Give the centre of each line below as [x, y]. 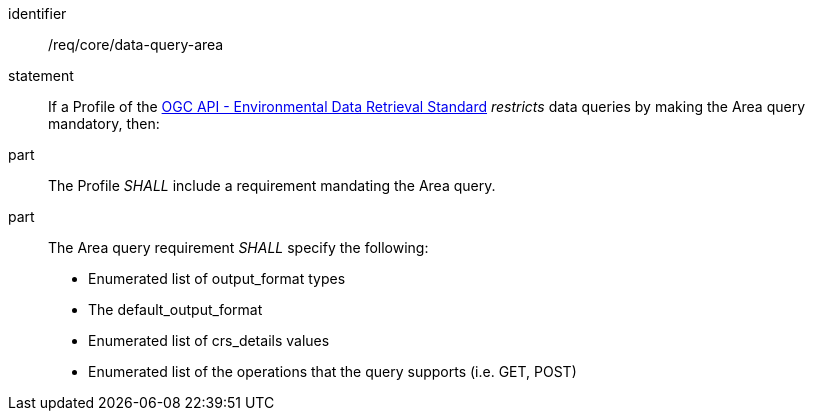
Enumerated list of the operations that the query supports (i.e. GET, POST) [332, 371]
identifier [37, 13]
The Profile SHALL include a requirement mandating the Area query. [272, 185]
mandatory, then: [104, 123]
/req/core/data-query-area [136, 44]
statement [41, 75]
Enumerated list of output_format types [217, 278]
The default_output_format [175, 309]
